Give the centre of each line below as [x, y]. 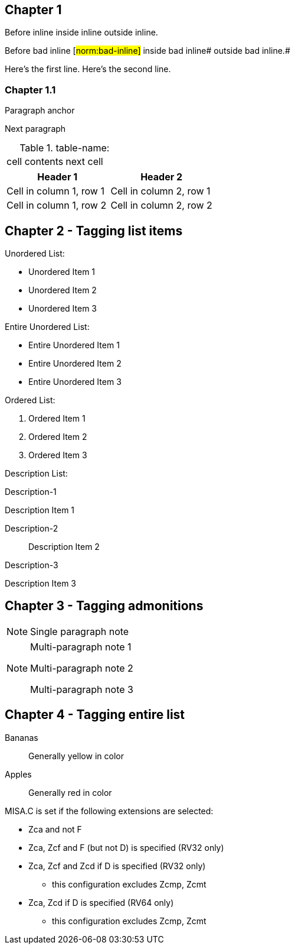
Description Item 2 [64, 547]
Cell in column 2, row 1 [160, 191]
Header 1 [58, 177]
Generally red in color [70, 792]
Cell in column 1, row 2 [57, 205]
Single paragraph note [80, 631]
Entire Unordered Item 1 [74, 345]
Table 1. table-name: [65, 148]
